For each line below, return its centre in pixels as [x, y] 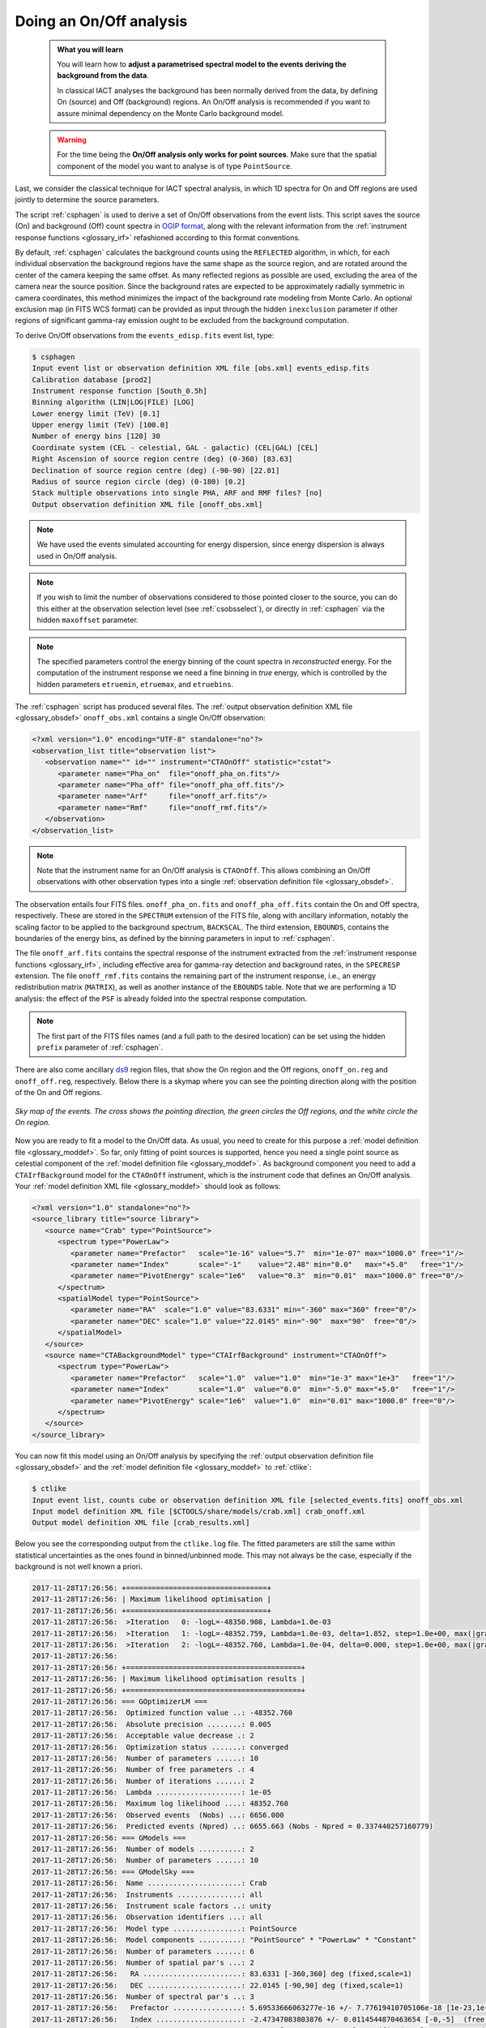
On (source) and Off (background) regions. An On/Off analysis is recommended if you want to [213, 102]
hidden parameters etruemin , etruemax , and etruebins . [135, 684]
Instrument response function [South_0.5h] [120, 391]
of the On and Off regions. [59, 1093]
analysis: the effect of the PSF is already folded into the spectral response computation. [161, 999]
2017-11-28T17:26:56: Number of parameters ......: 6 [143, 1951]
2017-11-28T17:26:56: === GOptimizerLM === [120, 1701]
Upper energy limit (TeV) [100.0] [100, 425]
